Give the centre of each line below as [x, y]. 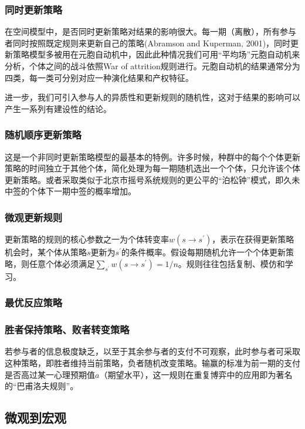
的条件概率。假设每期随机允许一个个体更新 [203, 252]
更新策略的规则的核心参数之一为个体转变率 [87, 239]
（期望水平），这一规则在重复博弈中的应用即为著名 [196, 374]
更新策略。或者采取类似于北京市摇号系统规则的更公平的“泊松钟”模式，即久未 [152, 179]
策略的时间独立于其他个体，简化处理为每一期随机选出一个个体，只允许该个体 [152, 168]
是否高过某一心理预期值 [50, 374]
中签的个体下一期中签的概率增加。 [70, 191]
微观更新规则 [34, 217]
